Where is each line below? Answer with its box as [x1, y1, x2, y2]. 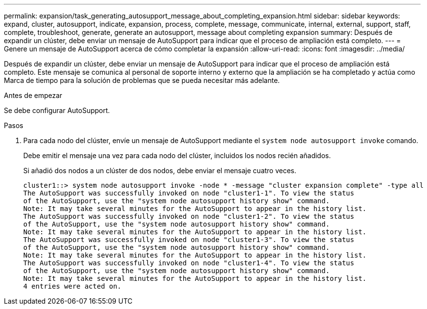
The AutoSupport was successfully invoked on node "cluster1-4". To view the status [23, 259, 354, 267]
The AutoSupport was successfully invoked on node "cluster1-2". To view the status [23, 212, 354, 220]
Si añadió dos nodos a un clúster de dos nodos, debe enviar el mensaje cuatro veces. [23, 166, 297, 175]
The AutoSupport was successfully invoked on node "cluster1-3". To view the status [23, 236, 354, 244]
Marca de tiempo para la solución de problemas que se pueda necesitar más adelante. [4, 76, 280, 84]
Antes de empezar [4, 91, 63, 99]
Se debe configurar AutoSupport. [4, 106, 110, 114]
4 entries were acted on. [23, 282, 122, 290]
